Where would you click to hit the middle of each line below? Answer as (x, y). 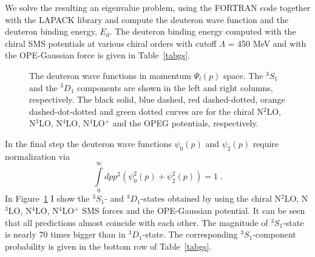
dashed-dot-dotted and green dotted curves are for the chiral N (146, 111)
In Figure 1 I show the (47, 198)
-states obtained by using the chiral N (211, 198)
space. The (243, 75)
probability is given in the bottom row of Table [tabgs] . (108, 246)
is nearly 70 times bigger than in (65, 234)
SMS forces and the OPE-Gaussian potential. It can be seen (194, 211)
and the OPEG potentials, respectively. (185, 123)
